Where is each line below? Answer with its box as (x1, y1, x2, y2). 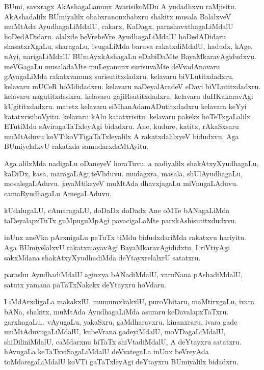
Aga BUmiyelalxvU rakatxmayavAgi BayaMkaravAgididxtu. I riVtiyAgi (4, 242, 230, 253)
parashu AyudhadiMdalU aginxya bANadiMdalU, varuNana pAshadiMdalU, (4, 269, 243, 280)
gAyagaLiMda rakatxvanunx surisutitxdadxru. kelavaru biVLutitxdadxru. (4, 71, 234, 82)
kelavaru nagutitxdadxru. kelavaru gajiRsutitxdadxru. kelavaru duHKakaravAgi (4, 91, 253, 101)
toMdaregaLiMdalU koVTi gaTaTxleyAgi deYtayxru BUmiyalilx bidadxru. (4, 356, 239, 366)
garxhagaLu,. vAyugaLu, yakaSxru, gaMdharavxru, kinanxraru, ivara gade (4, 316, 237, 327)
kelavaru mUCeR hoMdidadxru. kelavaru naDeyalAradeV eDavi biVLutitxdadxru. (4, 81, 261, 91)
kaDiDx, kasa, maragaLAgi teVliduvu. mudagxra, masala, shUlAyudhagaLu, (4, 168, 243, 178)
